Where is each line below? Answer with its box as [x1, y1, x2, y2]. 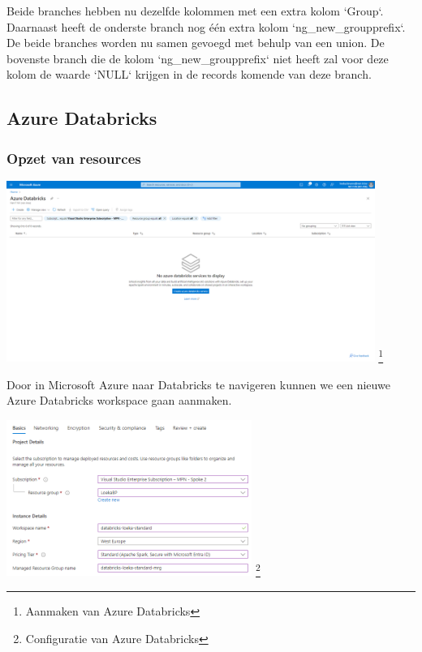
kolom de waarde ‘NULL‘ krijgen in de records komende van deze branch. [6, 66, 372, 83]
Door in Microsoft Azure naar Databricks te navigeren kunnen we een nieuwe [6, 375, 390, 392]
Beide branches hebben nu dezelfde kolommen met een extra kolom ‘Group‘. [6, 2, 384, 19]
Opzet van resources [6, 148, 141, 168]
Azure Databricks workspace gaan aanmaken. [6, 392, 232, 409]
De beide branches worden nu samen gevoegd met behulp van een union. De [6, 34, 385, 51]
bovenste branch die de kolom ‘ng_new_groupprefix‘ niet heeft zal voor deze [6, 49, 389, 66]
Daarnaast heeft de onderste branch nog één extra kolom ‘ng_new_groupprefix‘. [6, 18, 406, 35]
